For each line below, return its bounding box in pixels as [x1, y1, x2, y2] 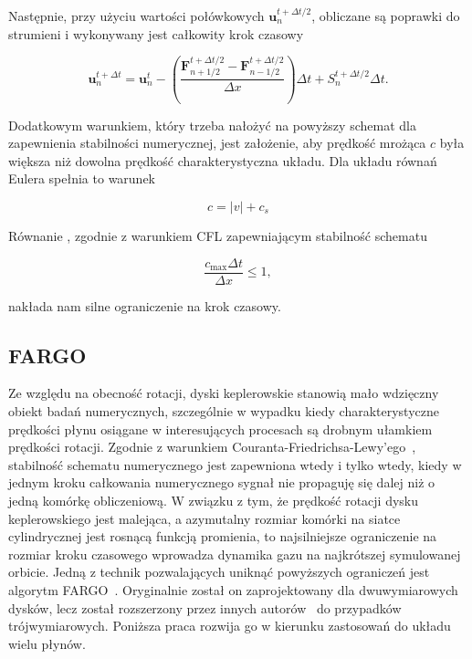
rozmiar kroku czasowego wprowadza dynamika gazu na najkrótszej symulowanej [8, 544, 461, 563]
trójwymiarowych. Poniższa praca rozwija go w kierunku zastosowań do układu [8, 616, 451, 635]
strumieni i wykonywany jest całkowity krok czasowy [8, 24, 304, 43]
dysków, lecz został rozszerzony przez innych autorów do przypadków [8, 598, 402, 617]
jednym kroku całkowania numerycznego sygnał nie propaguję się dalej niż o [8, 473, 435, 492]
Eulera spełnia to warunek [8, 169, 156, 188]
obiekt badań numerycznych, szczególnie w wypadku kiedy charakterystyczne [8, 402, 439, 421]
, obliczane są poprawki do [311, 6, 460, 25]
